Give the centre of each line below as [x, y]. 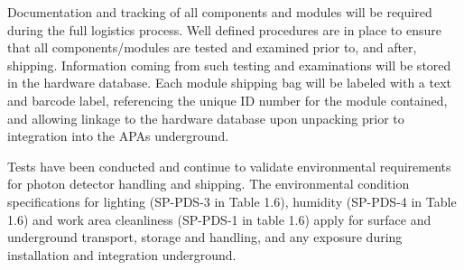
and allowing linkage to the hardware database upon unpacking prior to [206, 118]
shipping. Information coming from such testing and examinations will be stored [229, 65]
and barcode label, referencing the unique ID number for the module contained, [227, 100]
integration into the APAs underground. [118, 136]
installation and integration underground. [122, 254]
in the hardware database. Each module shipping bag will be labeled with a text [230, 83]
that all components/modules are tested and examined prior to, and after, [212, 47]
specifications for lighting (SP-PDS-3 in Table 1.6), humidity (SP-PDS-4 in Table [232, 201]
